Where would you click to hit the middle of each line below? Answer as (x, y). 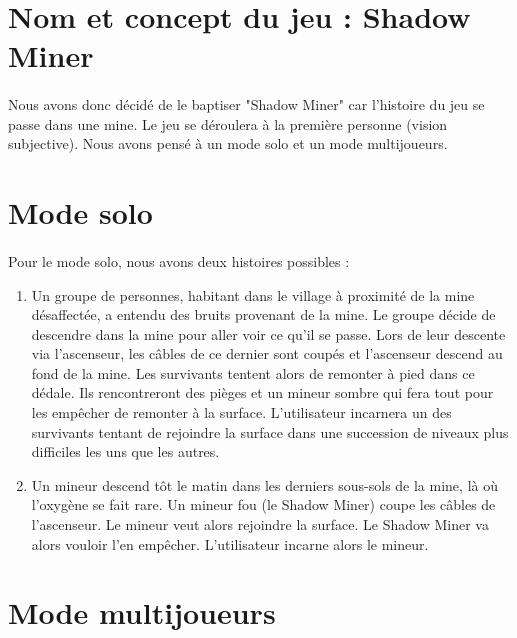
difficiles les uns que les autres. (125, 451)
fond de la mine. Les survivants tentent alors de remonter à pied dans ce (253, 372)
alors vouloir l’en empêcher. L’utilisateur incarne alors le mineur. (230, 543)
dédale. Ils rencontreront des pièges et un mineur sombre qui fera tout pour (262, 392)
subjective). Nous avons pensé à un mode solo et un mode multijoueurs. (228, 143)
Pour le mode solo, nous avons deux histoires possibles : (179, 260)
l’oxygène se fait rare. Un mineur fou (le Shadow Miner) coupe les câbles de (263, 504)
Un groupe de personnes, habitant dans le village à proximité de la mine (253, 294)
